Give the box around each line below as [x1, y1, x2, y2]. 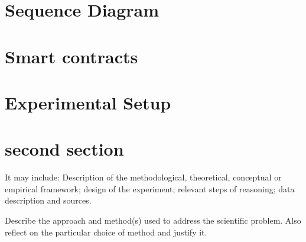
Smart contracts [5, 44, 138, 68]
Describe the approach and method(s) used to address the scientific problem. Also [5, 214, 301, 227]
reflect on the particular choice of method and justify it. [5, 225, 207, 238]
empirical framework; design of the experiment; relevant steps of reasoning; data [5, 182, 295, 195]
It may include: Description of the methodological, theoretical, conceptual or [5, 171, 282, 183]
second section [5, 137, 124, 161]
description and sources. [5, 194, 92, 206]
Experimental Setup [5, 90, 171, 114]
